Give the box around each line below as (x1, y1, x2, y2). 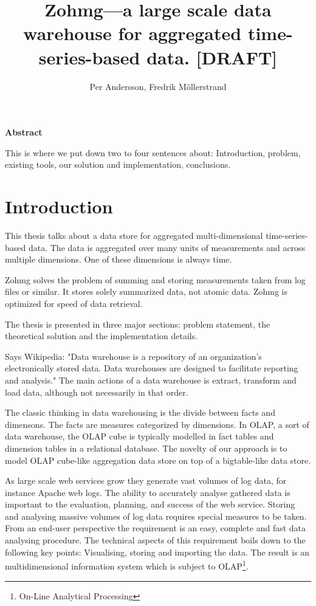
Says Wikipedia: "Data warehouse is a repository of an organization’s (5, 349, 262, 362)
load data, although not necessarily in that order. (5, 385, 188, 398)
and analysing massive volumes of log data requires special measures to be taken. (5, 509, 307, 522)
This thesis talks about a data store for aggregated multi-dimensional (5, 229, 263, 241)
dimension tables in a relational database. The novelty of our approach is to (5, 441, 287, 454)
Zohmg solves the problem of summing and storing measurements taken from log (5, 273, 306, 286)
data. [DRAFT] (146, 44, 278, 69)
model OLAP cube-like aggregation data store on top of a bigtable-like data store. (5, 453, 311, 466)
